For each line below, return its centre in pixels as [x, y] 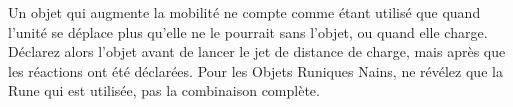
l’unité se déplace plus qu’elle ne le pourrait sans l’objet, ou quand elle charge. [248, 31]
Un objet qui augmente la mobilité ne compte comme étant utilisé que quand [244, 12]
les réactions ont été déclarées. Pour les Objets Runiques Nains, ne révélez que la [255, 70]
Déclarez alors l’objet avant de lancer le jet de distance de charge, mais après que [257, 51]
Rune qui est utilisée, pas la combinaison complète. [164, 90]
